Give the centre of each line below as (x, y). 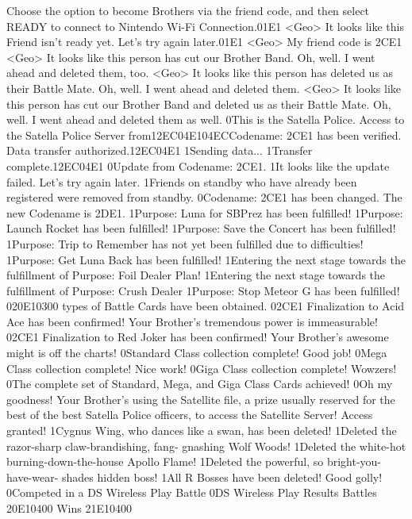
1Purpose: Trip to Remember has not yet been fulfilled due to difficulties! (185, 243)
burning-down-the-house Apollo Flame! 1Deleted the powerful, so (165, 461)
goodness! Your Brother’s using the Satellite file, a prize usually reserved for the (201, 399)
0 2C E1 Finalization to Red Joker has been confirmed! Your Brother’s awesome (198, 337)
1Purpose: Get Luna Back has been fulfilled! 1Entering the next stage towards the (206, 259)
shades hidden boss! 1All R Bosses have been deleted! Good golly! (222, 477)
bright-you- (354, 461)
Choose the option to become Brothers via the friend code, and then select (188, 10)
